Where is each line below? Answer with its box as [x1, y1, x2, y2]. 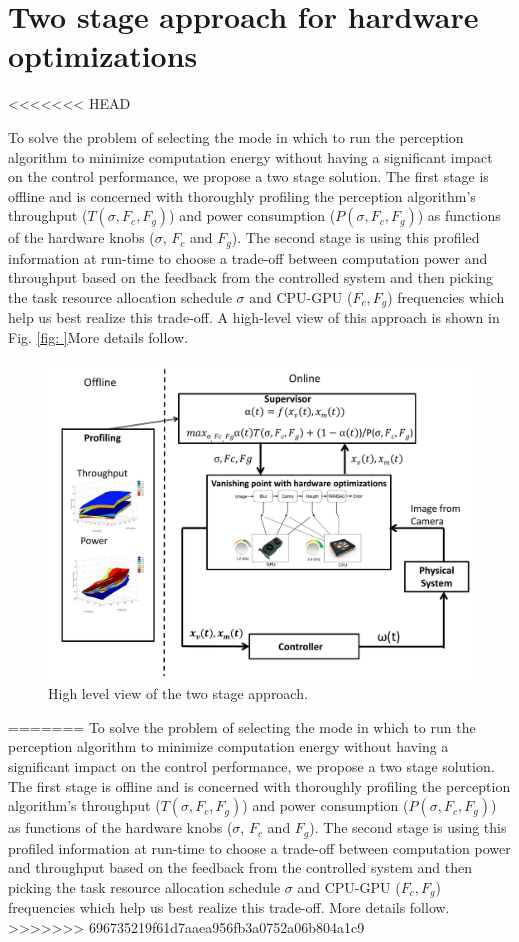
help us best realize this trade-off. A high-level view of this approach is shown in [8, 307, 500, 328]
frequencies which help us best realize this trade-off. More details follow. [8, 897, 450, 918]
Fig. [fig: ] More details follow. [8, 326, 189, 347]
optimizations [8, 35, 198, 76]
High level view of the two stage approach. [48, 683, 308, 704]
